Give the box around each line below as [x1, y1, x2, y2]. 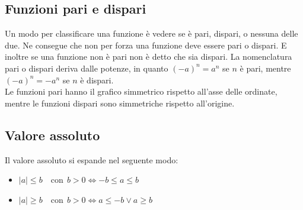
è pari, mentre [240, 62, 291, 74]
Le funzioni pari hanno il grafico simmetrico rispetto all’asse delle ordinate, [5, 85, 278, 98]
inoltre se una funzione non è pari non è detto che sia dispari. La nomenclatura [5, 50, 292, 63]
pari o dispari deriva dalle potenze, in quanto [5, 62, 168, 74]
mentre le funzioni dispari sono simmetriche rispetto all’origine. [5, 96, 235, 109]
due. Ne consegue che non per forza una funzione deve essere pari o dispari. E [5, 38, 287, 51]
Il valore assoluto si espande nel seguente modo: [5, 153, 178, 166]
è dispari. [80, 73, 114, 86]
